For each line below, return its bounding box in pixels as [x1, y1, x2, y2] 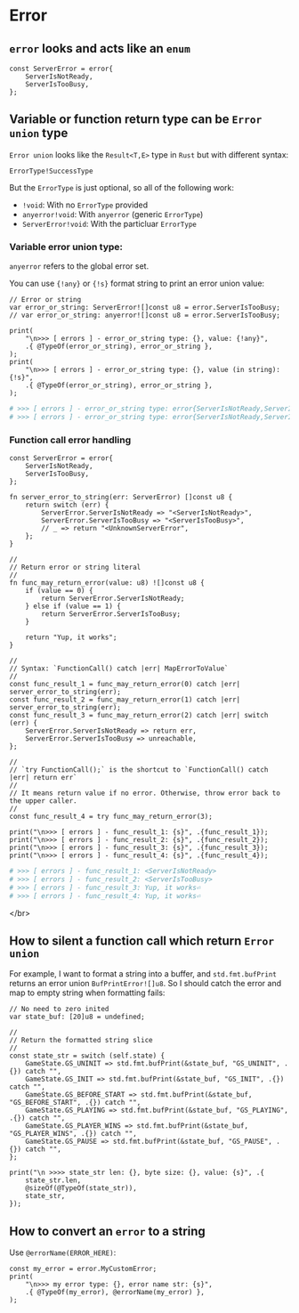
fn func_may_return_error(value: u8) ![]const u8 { [9, 579, 205, 588]
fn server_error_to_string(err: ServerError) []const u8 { [9, 493, 233, 502]
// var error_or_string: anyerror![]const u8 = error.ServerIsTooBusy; [9, 311, 280, 320]
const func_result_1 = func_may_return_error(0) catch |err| [9, 680, 241, 689]
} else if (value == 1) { [25, 602, 122, 611]
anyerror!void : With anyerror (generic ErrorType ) [21, 208, 204, 219]
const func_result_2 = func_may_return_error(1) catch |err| [9, 695, 241, 704]
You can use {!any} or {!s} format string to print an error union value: [9, 278, 265, 289]
